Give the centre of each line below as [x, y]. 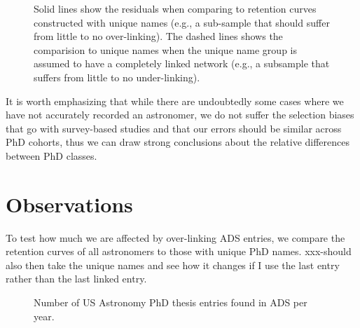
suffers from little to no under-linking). [117, 77]
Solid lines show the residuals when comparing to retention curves [175, 8]
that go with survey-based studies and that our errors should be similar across [174, 128]
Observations [69, 204]
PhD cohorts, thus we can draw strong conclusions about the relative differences [178, 142]
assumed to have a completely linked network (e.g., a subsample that [182, 63]
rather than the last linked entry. [76, 279]
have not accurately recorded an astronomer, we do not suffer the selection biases [180, 115]
